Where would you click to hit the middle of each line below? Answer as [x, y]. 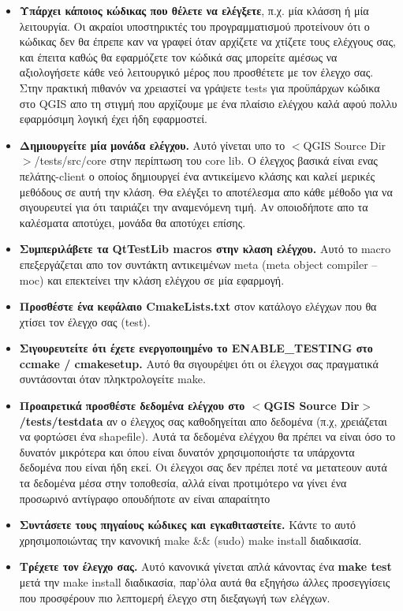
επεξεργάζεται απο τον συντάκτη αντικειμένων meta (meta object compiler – [198, 264]
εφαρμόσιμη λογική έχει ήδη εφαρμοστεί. [113, 119]
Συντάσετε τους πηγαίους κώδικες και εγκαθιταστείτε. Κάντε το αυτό [188, 525]
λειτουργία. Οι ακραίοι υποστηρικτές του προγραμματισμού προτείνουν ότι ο [194, 26]
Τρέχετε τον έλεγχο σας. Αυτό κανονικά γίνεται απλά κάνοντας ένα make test [205, 566]
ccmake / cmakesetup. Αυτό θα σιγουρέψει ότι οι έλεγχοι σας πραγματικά [199, 363]
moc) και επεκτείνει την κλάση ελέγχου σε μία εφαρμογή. [152, 279]
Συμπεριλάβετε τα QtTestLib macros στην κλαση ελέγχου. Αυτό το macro [205, 249]
